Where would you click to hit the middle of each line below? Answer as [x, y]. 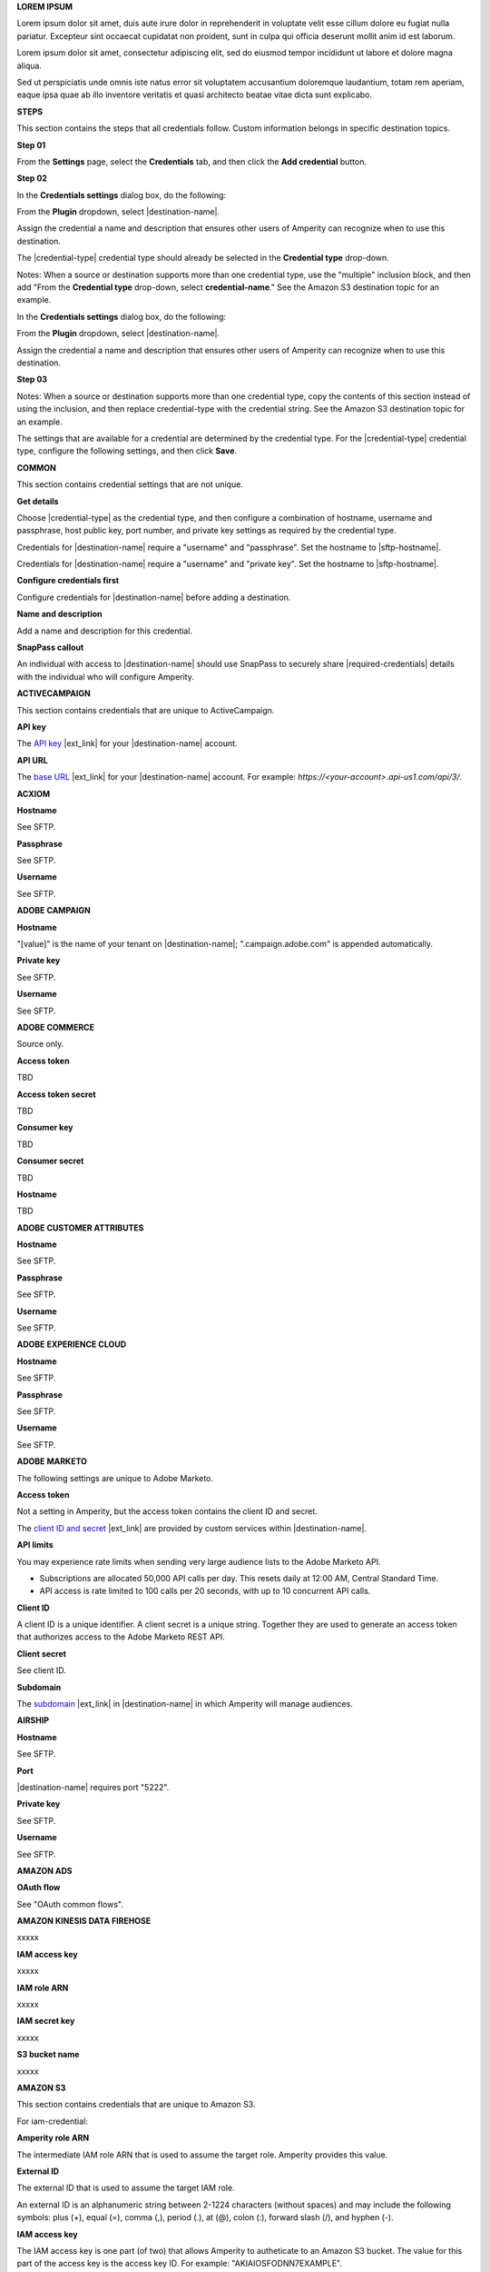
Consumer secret [50, 1161]
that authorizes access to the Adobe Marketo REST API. [121, 1637]
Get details [38, 501]
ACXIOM [34, 793]
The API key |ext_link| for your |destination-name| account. [127, 743]
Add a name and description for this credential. [105, 631]
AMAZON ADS [44, 1870]
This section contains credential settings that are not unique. [130, 484]
